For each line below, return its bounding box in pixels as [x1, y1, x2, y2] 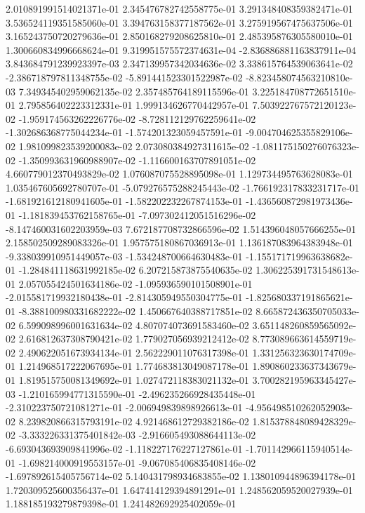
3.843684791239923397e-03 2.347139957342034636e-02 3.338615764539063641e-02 [6, 56, 353, 71]
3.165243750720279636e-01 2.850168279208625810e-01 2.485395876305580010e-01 [6, 29, 353, 44]
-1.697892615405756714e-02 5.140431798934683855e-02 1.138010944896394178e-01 [6, 469, 357, 484]
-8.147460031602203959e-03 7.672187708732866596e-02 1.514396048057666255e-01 [6, 221, 357, 236]
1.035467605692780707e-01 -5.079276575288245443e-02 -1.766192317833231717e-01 [6, 180, 359, 194]
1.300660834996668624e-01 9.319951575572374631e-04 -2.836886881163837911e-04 [6, 42, 357, 57]
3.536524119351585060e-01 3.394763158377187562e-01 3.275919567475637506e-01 [6, 15, 353, 29]
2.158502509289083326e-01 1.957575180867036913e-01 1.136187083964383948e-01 [6, 235, 353, 250]
